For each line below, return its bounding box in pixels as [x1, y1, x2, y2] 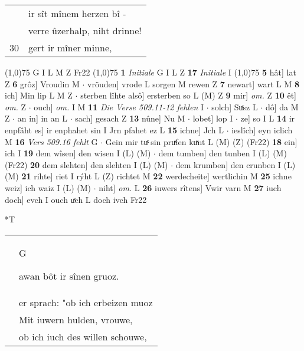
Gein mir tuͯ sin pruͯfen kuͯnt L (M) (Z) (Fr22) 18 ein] [105, 135, 298, 147]
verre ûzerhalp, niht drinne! [28, 24, 142, 37]
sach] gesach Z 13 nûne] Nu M [75, 112, 185, 124]
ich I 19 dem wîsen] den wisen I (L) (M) [5, 147, 151, 159]
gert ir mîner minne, [28, 41, 112, 54]
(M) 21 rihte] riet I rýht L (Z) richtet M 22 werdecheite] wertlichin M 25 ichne [5, 170, 292, 182]
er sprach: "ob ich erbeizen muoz [19, 295, 153, 309]
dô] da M [265, 100, 299, 113]
